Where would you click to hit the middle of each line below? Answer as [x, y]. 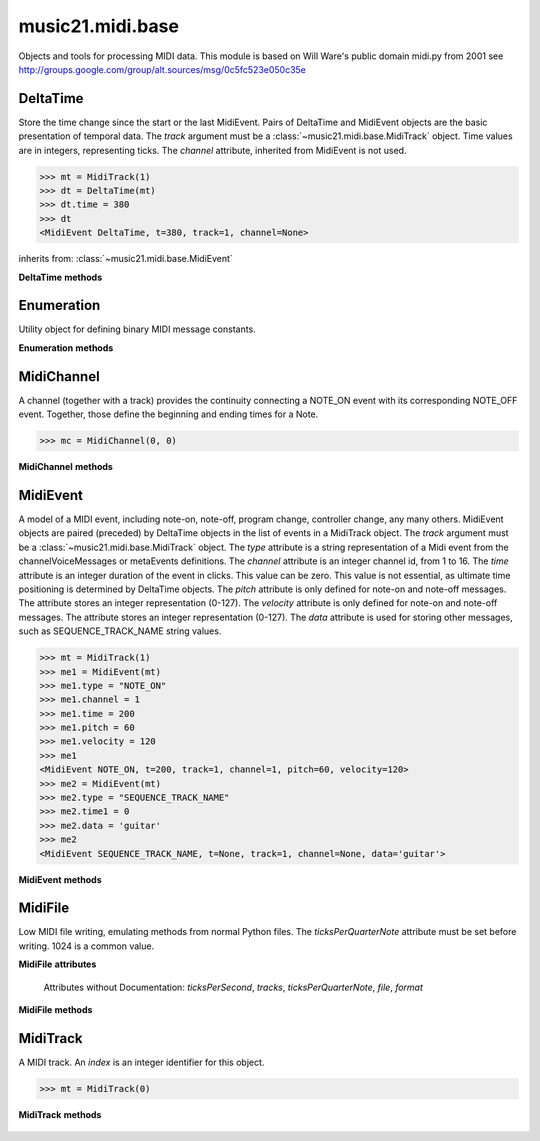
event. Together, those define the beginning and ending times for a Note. [168, 414]
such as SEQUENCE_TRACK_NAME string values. [120, 631]
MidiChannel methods [66, 467]
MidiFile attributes [57, 964]
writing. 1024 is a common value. [86, 946]
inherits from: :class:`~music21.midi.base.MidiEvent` [126, 259]
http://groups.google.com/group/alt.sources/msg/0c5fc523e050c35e [162, 69]
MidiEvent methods [60, 879]
